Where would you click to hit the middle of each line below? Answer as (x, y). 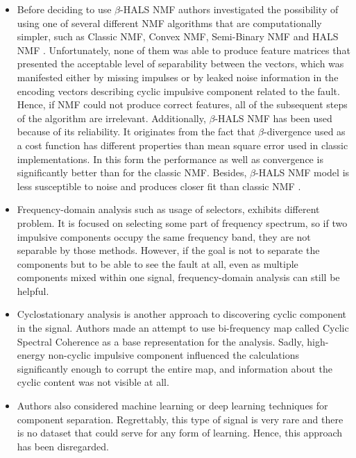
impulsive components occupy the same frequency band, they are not (164, 236)
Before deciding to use (64, 9)
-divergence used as (304, 132)
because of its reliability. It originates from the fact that (136, 132)
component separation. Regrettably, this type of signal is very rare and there (180, 419)
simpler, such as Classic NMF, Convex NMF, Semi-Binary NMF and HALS (178, 36)
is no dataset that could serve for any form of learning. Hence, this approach (180, 433)
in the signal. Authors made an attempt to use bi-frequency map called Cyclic (183, 328)
